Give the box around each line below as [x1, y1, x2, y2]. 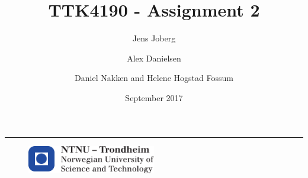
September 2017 [125, 91, 183, 103]
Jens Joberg [132, 32, 176, 44]
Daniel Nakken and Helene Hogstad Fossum [75, 72, 233, 84]
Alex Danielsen [127, 51, 181, 64]
